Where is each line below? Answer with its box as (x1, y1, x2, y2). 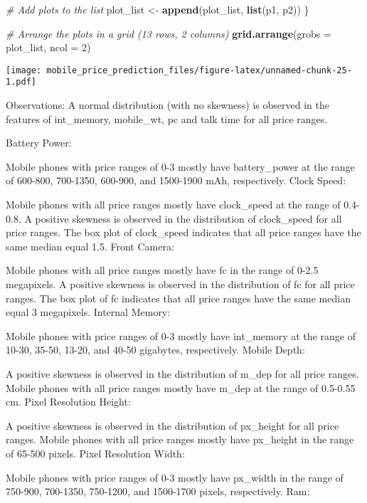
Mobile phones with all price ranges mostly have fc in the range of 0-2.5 (6, 263, 319, 277)
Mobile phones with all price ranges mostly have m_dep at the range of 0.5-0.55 (6, 380, 356, 395)
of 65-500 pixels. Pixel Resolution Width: (6, 445, 185, 460)
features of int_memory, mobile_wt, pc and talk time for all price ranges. (6, 111, 328, 126)
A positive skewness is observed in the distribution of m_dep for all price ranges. (6, 366, 359, 381)
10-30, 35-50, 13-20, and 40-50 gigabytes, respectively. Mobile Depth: (6, 342, 305, 357)
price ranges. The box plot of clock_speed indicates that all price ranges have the (6, 225, 361, 240)
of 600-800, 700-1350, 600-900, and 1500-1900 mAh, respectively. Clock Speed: (6, 173, 346, 188)
